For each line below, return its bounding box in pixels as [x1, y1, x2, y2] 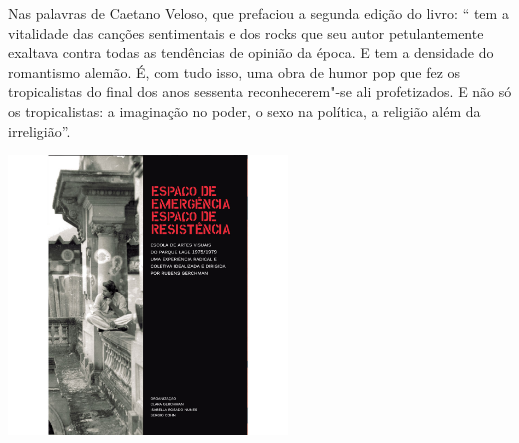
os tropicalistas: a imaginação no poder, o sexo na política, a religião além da [8, 100, 481, 121]
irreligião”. [8, 120, 71, 141]
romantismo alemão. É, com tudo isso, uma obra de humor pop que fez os [8, 61, 461, 82]
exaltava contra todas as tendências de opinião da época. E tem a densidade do [8, 42, 494, 63]
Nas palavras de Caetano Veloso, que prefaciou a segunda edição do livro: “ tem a [8, 3, 509, 23]
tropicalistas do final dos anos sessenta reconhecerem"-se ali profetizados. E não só [8, 81, 512, 102]
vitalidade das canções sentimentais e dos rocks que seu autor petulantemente [8, 22, 484, 43]
